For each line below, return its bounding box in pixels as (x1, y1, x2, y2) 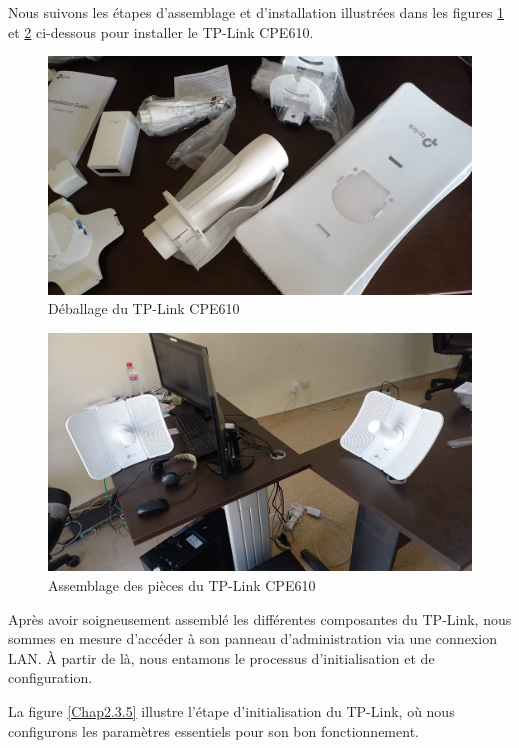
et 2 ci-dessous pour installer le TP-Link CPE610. (8, 21, 314, 42)
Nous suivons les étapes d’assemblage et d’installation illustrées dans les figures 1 (8, 2, 505, 22)
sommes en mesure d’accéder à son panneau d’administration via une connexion (8, 628, 497, 649)
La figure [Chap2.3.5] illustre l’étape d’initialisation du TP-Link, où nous (8, 700, 455, 721)
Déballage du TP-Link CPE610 (48, 298, 240, 319)
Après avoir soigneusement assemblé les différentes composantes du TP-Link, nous (8, 608, 512, 629)
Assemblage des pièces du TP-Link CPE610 (48, 574, 316, 595)
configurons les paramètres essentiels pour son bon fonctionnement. (8, 720, 419, 741)
